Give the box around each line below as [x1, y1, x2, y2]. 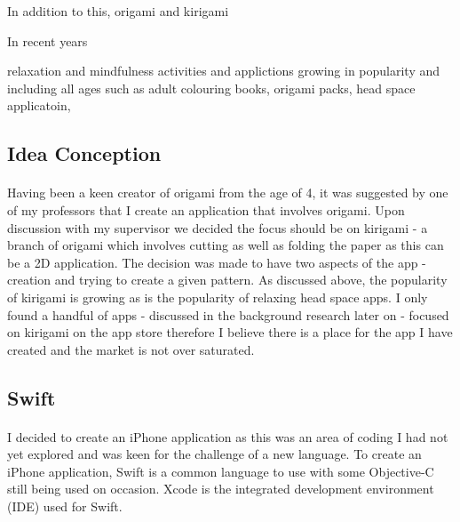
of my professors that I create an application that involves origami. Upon [7, 200, 405, 219]
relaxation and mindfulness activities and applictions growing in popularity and [7, 61, 440, 80]
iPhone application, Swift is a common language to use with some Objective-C [7, 462, 434, 480]
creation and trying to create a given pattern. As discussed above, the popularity [7, 270, 448, 289]
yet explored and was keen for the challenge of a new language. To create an [7, 445, 422, 463]
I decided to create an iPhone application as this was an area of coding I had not [7, 427, 448, 446]
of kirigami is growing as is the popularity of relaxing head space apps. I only [7, 287, 428, 306]
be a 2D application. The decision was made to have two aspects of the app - [7, 253, 426, 271]
